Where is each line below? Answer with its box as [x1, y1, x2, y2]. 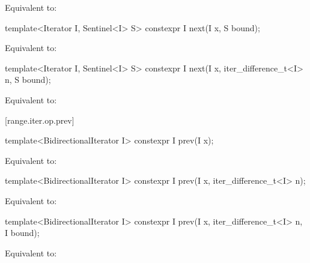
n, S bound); [5, 73, 51, 86]
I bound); [5, 226, 40, 239]
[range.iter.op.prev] [5, 113, 74, 126]
